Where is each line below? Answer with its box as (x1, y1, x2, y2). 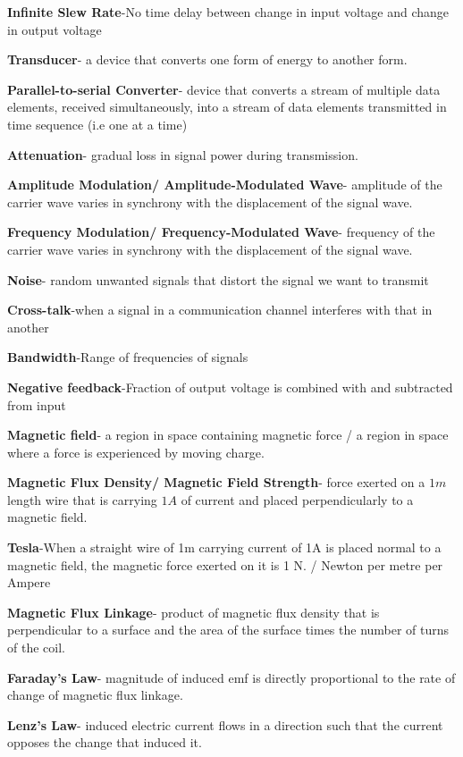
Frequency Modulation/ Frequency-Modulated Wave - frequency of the (7, 223, 435, 241)
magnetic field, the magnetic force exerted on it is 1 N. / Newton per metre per (7, 555, 443, 574)
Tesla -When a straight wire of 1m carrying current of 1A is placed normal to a (7, 538, 442, 557)
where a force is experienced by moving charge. (7, 442, 265, 461)
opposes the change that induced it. (7, 733, 202, 752)
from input (7, 395, 66, 414)
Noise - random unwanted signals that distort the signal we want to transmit (7, 270, 429, 289)
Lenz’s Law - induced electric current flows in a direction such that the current (7, 715, 443, 734)
